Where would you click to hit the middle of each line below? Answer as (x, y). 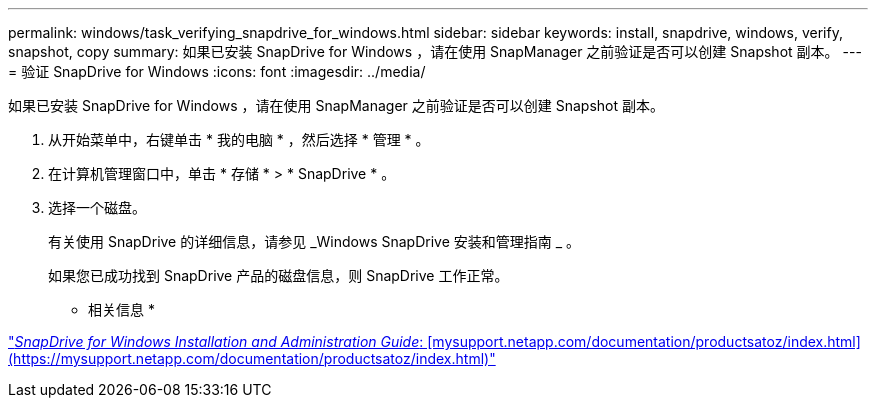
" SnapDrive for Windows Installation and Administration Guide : (216, 341)
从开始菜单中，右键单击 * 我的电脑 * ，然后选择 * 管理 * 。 (239, 139)
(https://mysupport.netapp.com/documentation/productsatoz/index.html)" (252, 358)
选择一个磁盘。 (97, 207)
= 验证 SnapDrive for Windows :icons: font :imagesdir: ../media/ (217, 71)
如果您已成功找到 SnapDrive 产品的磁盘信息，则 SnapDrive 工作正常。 (278, 275)
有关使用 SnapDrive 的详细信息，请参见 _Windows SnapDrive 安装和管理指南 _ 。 (314, 241)
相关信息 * (121, 309)
